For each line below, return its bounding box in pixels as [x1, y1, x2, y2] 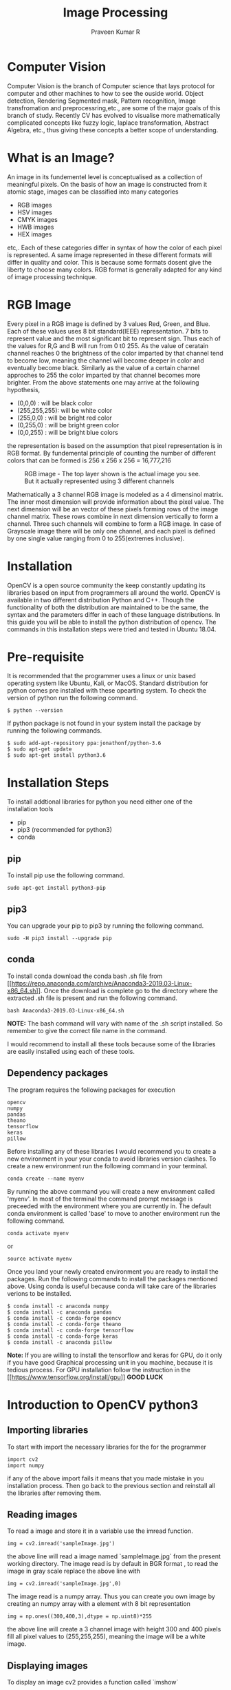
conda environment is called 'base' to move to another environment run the [7, 1209, 221, 1217]
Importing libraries [7, 1425, 89, 1436]
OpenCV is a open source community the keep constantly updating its [7, 581, 206, 589]
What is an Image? [7, 150, 115, 165]
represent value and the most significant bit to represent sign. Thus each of [7, 334, 221, 343]
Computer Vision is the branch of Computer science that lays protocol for [7, 81, 215, 90]
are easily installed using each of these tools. [7, 1047, 135, 1055]
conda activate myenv [7, 1230, 69, 1236]
